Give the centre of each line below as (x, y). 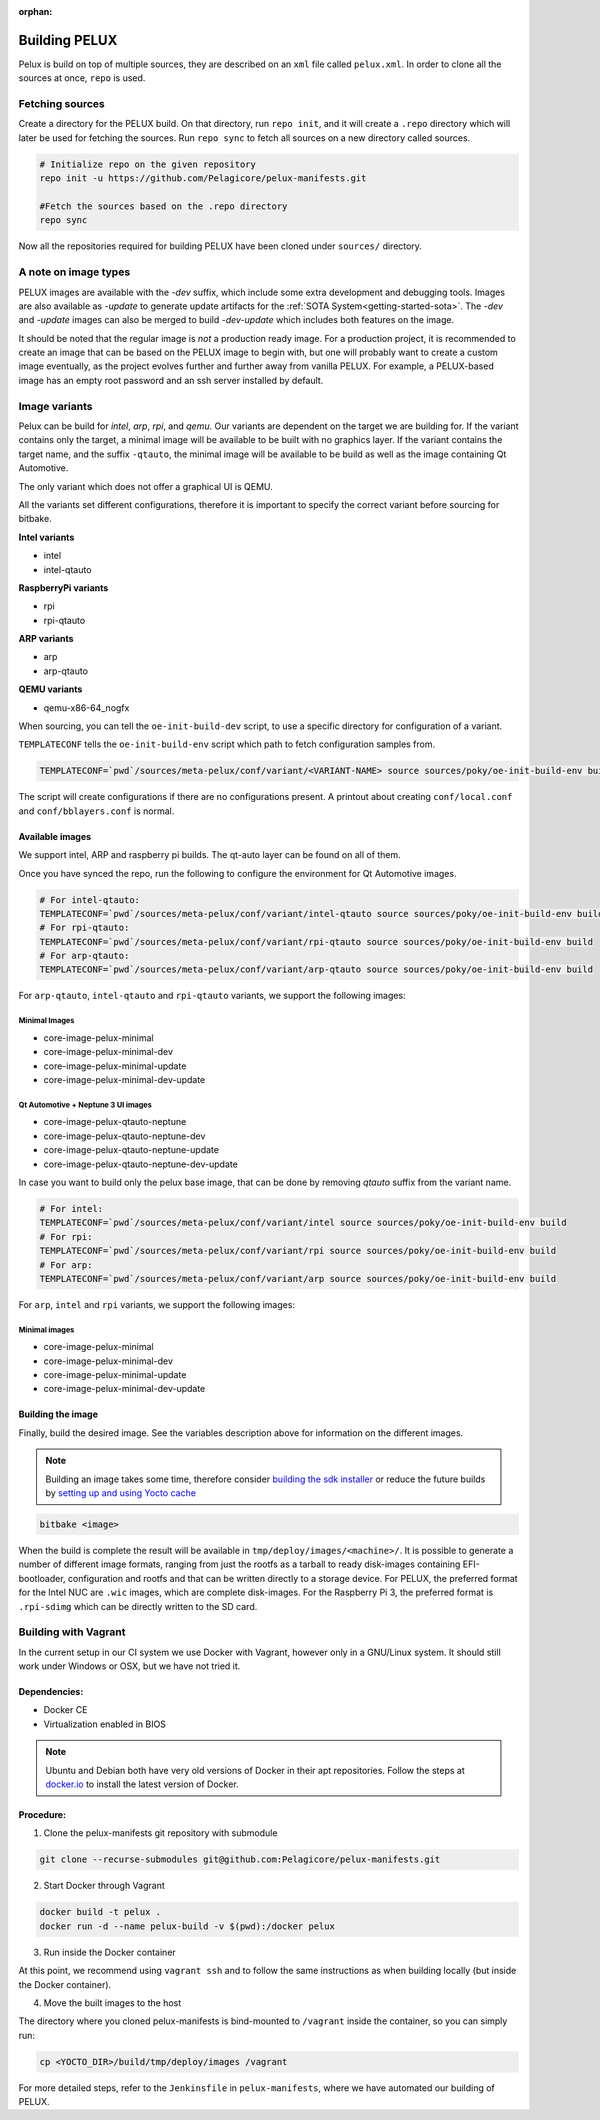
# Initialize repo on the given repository (148, 164)
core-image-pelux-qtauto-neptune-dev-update (141, 1164)
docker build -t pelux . (100, 1912)
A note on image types (74, 272)
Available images (55, 836)
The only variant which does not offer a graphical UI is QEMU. (146, 486)
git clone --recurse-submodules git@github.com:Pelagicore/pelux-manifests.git (240, 1859)
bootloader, (42, 1578)
